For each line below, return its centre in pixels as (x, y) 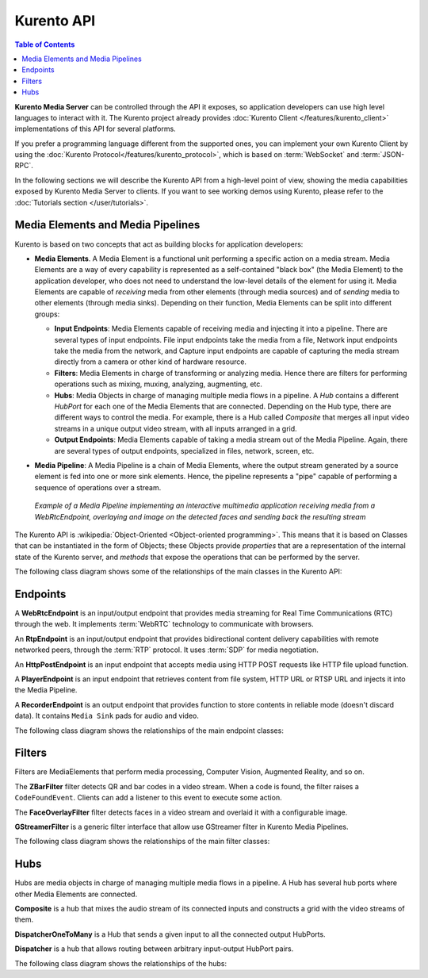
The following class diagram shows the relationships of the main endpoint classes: (149, 731)
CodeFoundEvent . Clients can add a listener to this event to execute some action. (148, 798)
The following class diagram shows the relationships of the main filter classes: (142, 842)
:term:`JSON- (383, 155)
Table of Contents (45, 44)
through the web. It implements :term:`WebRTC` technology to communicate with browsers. (164, 624)
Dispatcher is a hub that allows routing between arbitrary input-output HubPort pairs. (154, 949)
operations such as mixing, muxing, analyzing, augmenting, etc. (159, 384)
